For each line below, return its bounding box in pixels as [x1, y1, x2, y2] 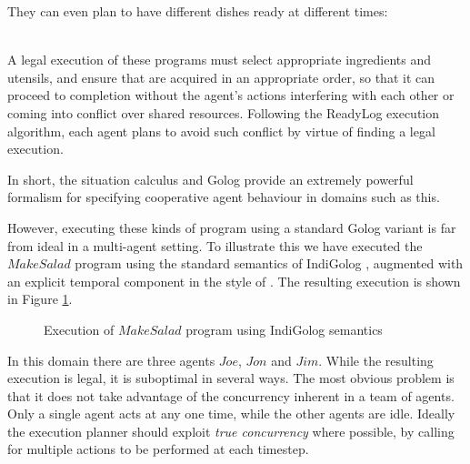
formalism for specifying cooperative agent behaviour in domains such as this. [7, 187, 440, 207]
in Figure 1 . [7, 289, 73, 308]
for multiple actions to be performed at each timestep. [7, 439, 309, 459]
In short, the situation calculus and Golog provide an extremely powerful [7, 169, 414, 188]
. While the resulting [318, 350, 434, 369]
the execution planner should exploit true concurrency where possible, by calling [7, 421, 455, 440]
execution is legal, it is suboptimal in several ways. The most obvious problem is [7, 368, 455, 388]
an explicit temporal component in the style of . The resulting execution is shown [7, 271, 461, 290]
